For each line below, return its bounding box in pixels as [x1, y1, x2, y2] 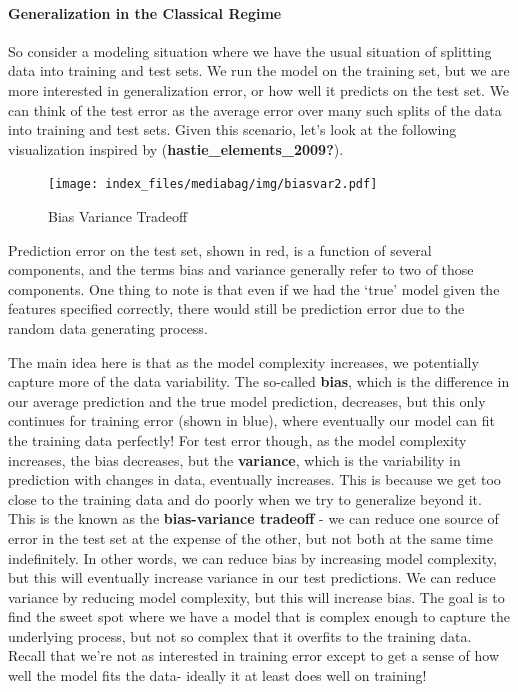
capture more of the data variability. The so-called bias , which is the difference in [8, 371, 510, 392]
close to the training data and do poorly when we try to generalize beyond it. [8, 488, 482, 509]
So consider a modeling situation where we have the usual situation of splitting [8, 40, 492, 61]
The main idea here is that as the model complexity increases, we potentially [8, 351, 479, 372]
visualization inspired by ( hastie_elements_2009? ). [8, 138, 344, 159]
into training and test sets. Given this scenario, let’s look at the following [8, 119, 457, 140]
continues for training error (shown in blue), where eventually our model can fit [8, 410, 495, 431]
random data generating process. [8, 317, 208, 338]
